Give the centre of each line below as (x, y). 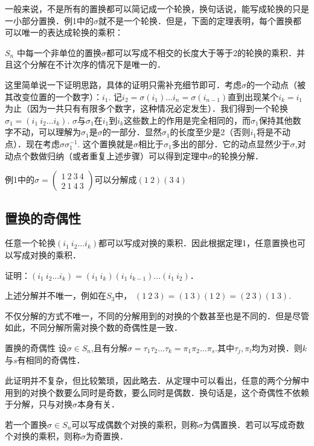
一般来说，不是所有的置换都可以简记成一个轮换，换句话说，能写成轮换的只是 (157, 8)
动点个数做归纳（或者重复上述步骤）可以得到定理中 (106, 155)
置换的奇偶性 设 (36, 347)
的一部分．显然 (132, 132)
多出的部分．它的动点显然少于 (231, 143)
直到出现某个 (253, 96)
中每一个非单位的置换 (59, 52)
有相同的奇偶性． (51, 360)
